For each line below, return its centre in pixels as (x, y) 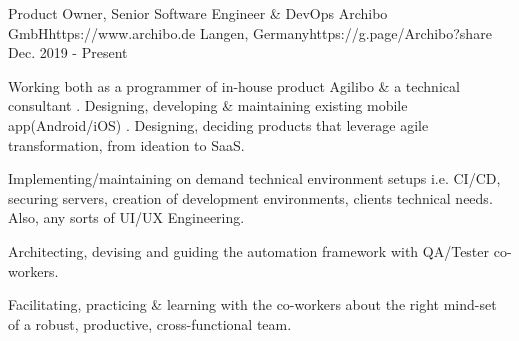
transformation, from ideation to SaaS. (126, 144)
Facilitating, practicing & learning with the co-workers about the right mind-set (252, 304)
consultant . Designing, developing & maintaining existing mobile (208, 105)
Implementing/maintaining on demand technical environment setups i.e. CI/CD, (254, 178)
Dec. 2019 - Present (68, 52)
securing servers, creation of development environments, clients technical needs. (250, 197)
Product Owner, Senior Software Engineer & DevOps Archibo (198, 13)
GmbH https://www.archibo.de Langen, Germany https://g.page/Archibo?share (250, 32)
